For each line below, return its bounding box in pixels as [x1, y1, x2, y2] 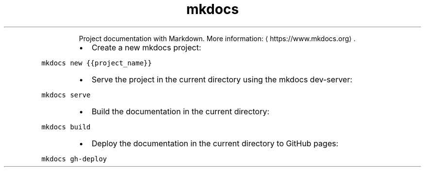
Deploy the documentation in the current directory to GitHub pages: [91, 138, 339, 148]
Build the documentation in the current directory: [91, 106, 270, 116]
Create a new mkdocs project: [91, 42, 201, 52]
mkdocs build [41, 123, 91, 131]
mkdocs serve [41, 91, 91, 99]
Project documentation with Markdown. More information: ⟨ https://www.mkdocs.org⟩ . [79, 34, 356, 43]
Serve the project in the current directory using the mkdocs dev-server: [91, 74, 353, 84]
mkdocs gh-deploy [41, 155, 107, 163]
